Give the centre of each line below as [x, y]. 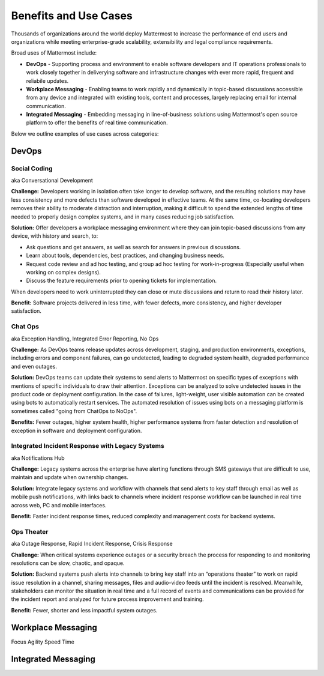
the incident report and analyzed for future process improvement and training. [107, 599]
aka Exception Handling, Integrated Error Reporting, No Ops [85, 339]
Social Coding [32, 168]
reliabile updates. [47, 80]
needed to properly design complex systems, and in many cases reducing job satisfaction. [123, 217]
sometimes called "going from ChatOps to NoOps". [74, 411]
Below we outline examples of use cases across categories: [85, 134]
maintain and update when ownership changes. [70, 477]
